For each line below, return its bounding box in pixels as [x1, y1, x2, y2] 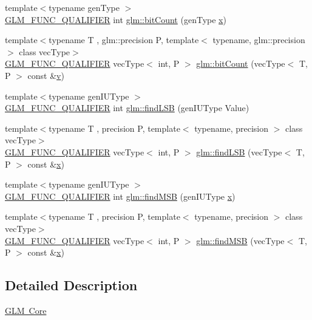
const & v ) [27, 69, 64, 81]
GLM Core [5, 304, 47, 316]
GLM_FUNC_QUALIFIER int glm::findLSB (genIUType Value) [5, 101, 249, 114]
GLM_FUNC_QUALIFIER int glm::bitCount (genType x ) [5, 13, 226, 26]
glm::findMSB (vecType [196, 234, 285, 247]
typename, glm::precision [212, 33, 305, 46]
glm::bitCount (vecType [196, 57, 285, 70]
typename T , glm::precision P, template [49, 33, 199, 46]
